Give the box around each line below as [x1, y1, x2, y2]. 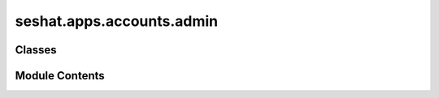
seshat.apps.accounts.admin [15, 12, 219, 30]
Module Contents [15, 69, 105, 83]
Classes [15, 43, 57, 57]
